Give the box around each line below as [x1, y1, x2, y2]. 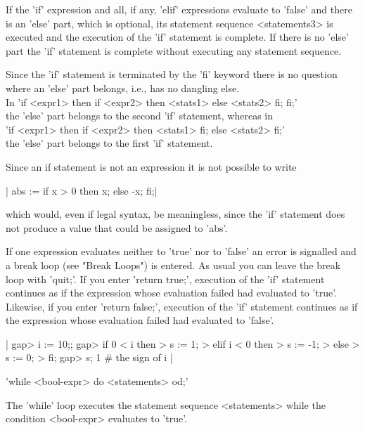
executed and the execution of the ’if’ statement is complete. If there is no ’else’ [6, 30, 349, 44]
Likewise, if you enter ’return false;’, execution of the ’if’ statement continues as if [6, 299, 358, 313]
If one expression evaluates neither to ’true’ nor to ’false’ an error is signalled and [6, 244, 357, 259]
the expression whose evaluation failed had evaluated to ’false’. [6, 313, 274, 327]
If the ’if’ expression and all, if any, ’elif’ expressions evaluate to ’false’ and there [6, 2, 352, 16]
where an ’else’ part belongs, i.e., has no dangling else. [6, 80, 240, 95]
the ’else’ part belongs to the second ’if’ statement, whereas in [6, 108, 273, 123]
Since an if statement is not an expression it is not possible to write [6, 159, 297, 174]
